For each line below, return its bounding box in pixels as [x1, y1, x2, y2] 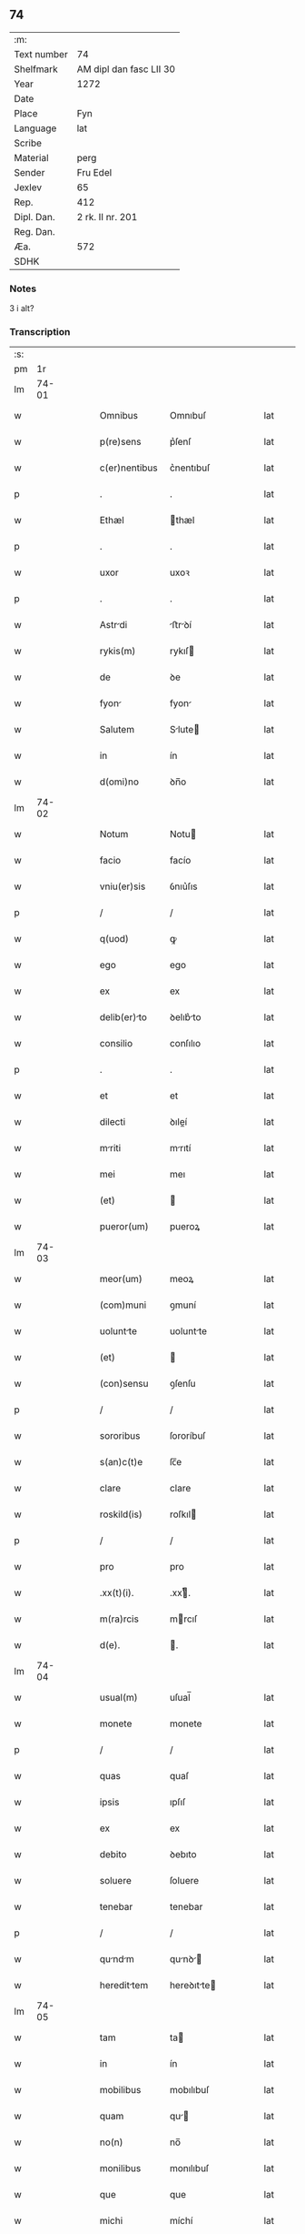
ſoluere [169, 1875, 200, 1887]
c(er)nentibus [99, 461, 158, 474]
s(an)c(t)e [99, 1456, 143, 1469]
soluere [99, 1875, 132, 1887]
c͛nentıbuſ [169, 461, 211, 474]
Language [14, 122, 57, 135]
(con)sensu [99, 1378, 149, 1390]
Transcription [9, 326, 71, 339]
